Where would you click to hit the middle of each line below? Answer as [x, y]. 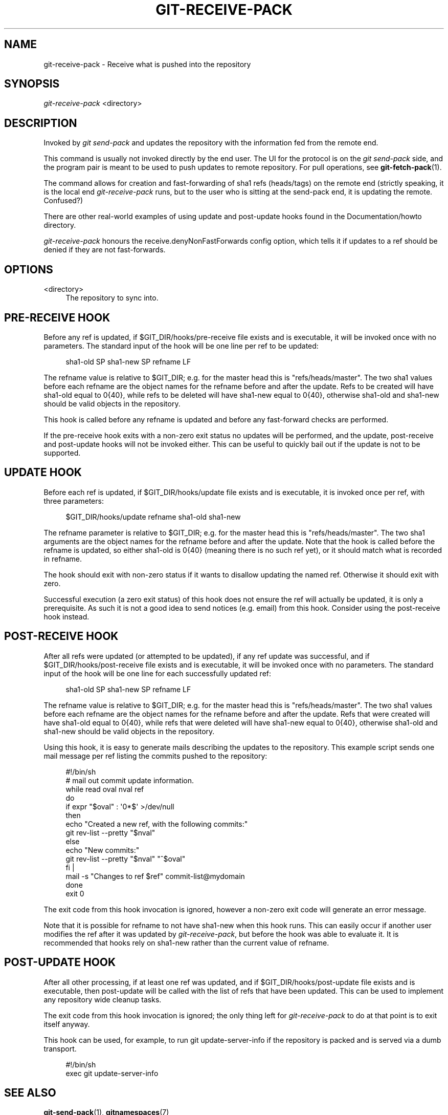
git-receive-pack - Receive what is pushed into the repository [147, 64]
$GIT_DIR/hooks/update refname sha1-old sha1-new [153, 517]
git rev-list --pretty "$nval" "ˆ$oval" [126, 859]
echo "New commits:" [103, 850]
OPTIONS [29, 269]
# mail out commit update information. [130, 780]
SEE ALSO [30, 1092]
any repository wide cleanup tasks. [103, 999]
